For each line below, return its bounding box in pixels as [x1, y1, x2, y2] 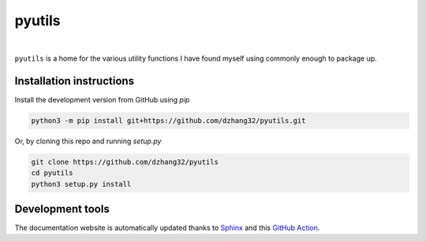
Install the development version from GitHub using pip [14, 95, 190, 104]
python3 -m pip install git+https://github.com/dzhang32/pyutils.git [31, 116, 306, 125]
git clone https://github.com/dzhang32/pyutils [31, 158, 219, 166]
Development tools [14, 202, 110, 216]
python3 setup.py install [31, 180, 132, 188]
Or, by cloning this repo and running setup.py [14, 136, 162, 146]
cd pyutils [31, 169, 73, 177]
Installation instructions [14, 74, 134, 87]
